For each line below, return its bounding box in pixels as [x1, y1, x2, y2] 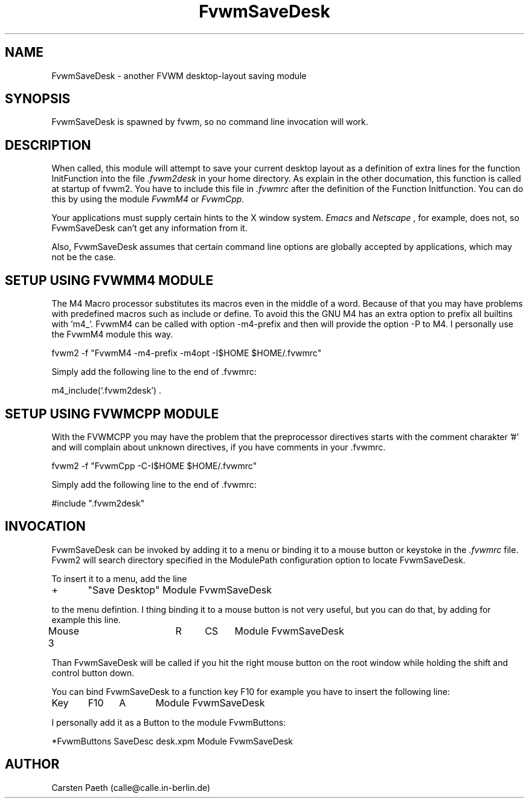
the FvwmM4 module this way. [51, 329, 173, 340]
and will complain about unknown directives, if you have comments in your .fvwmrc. [51, 441, 386, 452]
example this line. [51, 614, 121, 625]
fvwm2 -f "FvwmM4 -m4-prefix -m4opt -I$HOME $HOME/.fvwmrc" [51, 348, 322, 359]
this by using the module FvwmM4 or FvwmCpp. [51, 194, 245, 205]
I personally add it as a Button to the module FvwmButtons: [51, 717, 286, 728]
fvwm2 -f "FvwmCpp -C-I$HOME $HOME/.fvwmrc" [51, 460, 257, 471]
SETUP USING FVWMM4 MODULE [5, 272, 214, 288]
